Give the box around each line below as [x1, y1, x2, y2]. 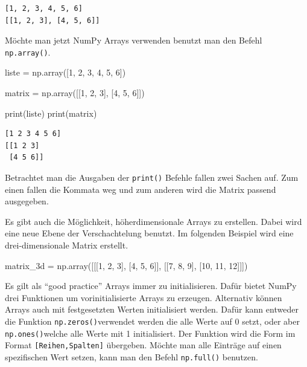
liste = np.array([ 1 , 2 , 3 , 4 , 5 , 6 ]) [5, 66, 126, 79]
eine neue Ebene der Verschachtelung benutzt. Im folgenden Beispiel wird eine [5, 227, 294, 239]
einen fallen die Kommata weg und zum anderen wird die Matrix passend [5, 183, 276, 195]
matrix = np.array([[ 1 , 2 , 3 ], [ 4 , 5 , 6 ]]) [5, 86, 145, 99]
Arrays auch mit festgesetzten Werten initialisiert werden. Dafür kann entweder [5, 303, 299, 316]
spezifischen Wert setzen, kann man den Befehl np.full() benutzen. [5, 350, 258, 363]
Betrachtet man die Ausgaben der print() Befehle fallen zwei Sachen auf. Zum [5, 171, 299, 183]
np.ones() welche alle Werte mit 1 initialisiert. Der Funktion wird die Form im [5, 326, 296, 339]
